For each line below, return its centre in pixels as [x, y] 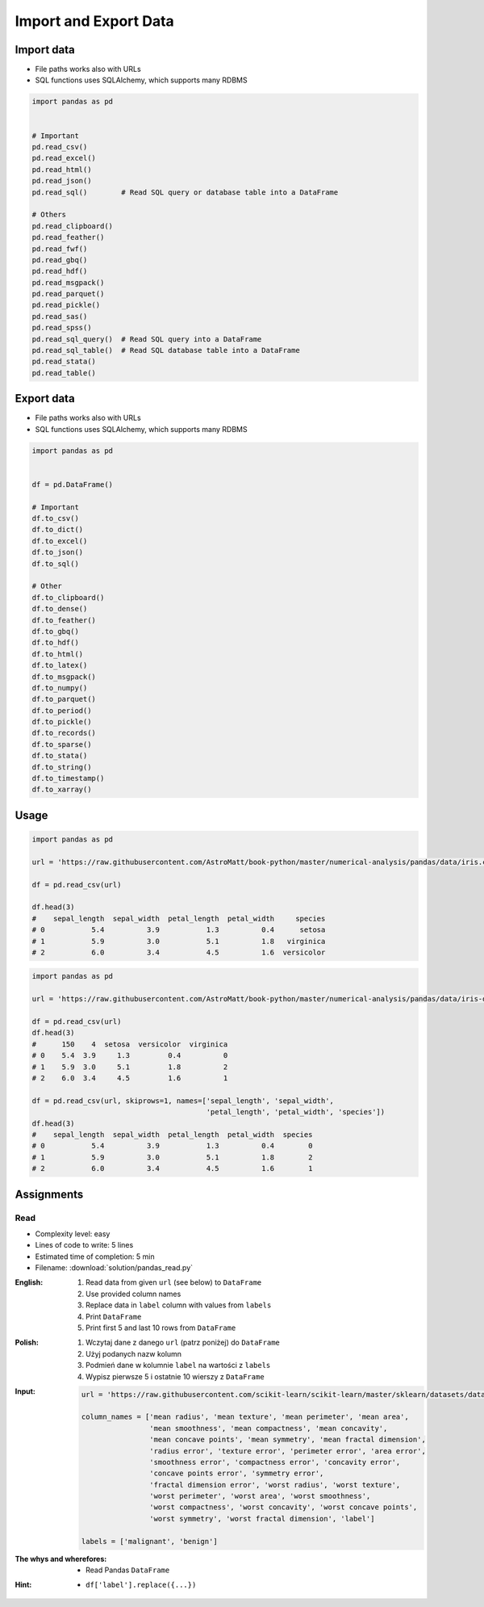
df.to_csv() [56, 518]
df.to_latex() [60, 665]
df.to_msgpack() [64, 677]
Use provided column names [134, 1294]
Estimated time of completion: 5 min [95, 1257]
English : [29, 1282]
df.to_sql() [56, 564]
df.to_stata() [60, 756]
